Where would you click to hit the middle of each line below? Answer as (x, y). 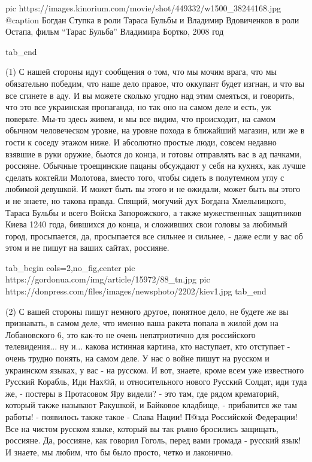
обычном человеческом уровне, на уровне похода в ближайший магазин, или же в (155, 130)
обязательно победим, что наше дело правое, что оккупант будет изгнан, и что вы (155, 83)
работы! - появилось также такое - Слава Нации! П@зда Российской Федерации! (152, 417)
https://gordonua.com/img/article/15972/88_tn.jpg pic (108, 279)
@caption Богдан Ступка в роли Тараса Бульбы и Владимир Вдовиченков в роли (152, 19)
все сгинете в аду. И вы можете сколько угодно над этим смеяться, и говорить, (150, 95)
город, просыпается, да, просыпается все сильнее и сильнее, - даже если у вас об (154, 235)
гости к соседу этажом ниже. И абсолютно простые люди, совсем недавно (141, 142)
